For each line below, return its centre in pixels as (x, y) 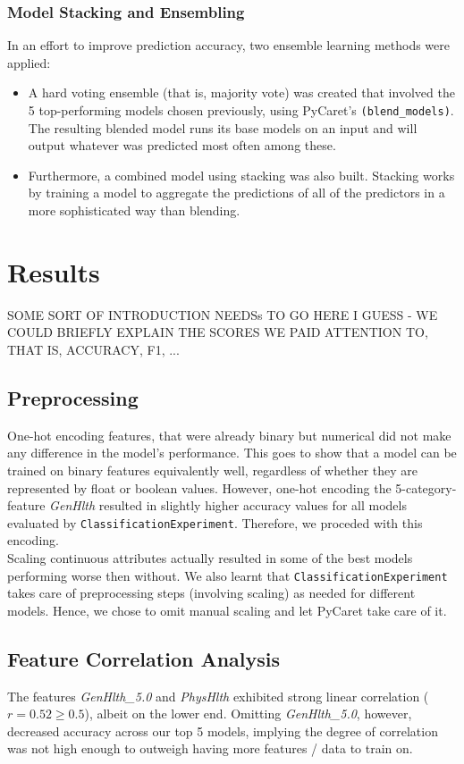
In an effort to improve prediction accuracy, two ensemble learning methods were (229, 45)
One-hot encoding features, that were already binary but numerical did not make (229, 435)
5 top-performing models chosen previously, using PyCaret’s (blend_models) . (241, 110)
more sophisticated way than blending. (134, 210)
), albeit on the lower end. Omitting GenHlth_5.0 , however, (248, 714)
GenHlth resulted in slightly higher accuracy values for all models (228, 505)
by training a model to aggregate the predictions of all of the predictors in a (236, 193)
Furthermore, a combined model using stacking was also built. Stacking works (241, 175)
